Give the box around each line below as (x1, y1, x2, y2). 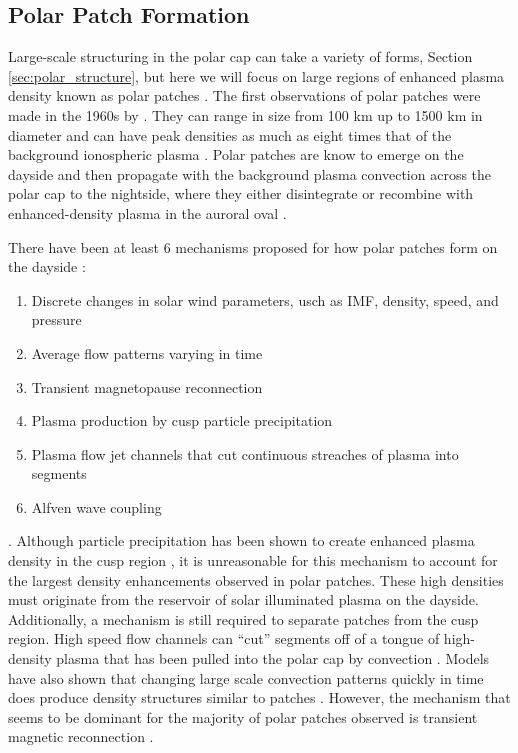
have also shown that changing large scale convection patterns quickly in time (8, 667, 484, 688)
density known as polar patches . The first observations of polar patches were (8, 85, 481, 106)
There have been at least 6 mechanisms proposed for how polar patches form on (8, 236, 498, 257)
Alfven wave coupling (31, 496, 162, 517)
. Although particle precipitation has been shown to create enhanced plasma (8, 530, 475, 551)
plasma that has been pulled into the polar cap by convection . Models (56, 648, 490, 669)
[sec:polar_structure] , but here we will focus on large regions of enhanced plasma (8, 65, 505, 86)
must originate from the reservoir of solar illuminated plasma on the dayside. (8, 589, 479, 610)
